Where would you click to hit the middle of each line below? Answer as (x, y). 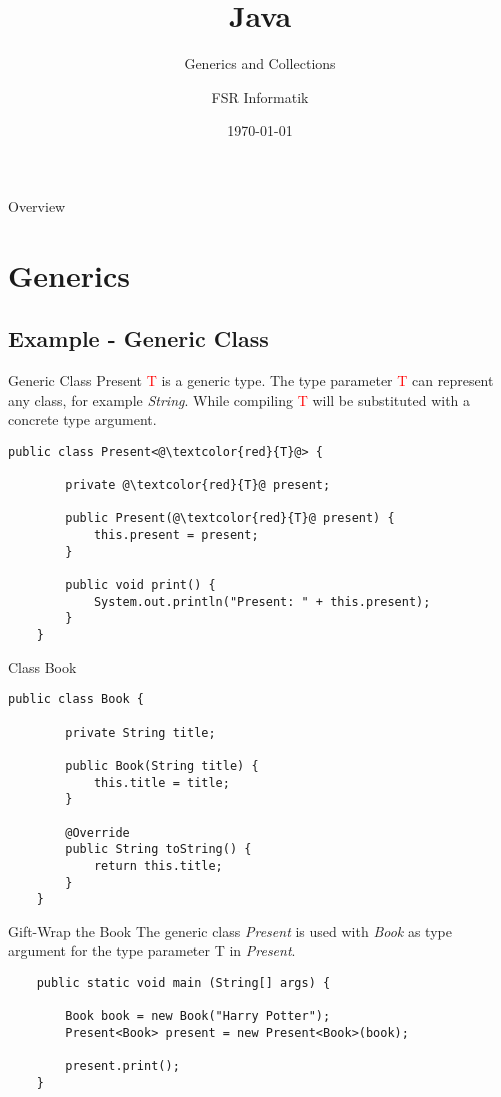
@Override (97, 832)
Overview (37, 205)
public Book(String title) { (162, 765)
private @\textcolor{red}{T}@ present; (198, 485)
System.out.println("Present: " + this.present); (262, 601)
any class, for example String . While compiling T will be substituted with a (239, 399)
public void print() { (140, 585)
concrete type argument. (82, 419)
